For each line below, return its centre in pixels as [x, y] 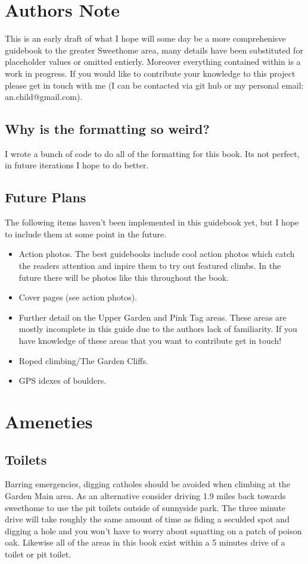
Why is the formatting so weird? [107, 129]
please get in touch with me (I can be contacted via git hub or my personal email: [154, 85]
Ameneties [49, 421]
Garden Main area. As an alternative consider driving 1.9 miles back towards [145, 495]
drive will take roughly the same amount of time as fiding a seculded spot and [147, 519]
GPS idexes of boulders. [63, 380]
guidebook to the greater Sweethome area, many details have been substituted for [154, 50]
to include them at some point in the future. [86, 234]
